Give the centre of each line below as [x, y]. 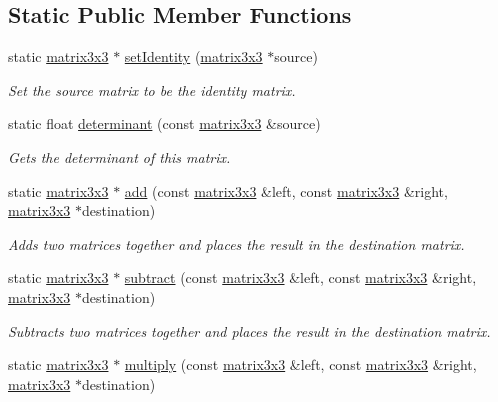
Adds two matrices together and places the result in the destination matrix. [236, 243]
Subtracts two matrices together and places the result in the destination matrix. [249, 330]
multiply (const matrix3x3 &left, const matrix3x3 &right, [300, 364]
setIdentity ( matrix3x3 [193, 56]
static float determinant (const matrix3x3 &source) [164, 123]
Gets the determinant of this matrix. [119, 156]
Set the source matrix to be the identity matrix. [152, 89]
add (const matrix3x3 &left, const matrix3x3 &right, [286, 190]
